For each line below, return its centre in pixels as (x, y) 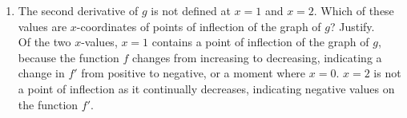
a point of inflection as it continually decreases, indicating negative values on (206, 88)
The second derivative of (78, 10)
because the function (69, 57)
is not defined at (191, 10)
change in (41, 73)
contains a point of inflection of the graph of (260, 42)
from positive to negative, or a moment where (193, 73)
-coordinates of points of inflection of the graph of (199, 26)
